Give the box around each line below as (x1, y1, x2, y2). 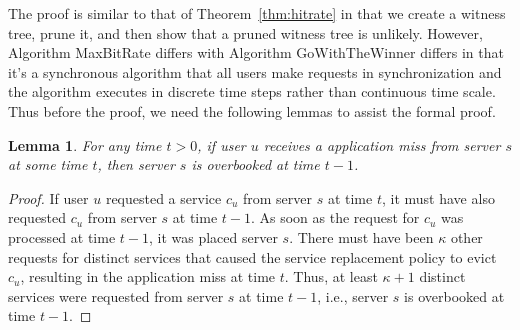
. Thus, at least (284, 266, 378, 287)
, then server (97, 154, 175, 175)
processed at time (8, 226, 116, 247)
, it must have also (381, 187, 495, 208)
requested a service (105, 187, 222, 208)
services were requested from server (8, 285, 224, 306)
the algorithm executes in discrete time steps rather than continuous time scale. (8, 81, 496, 102)
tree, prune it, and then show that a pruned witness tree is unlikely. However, (8, 22, 483, 43)
